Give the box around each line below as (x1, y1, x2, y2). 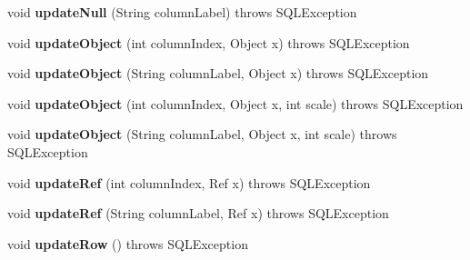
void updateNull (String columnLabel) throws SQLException (7, 3, 357, 21)
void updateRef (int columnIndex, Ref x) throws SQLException (7, 173, 371, 192)
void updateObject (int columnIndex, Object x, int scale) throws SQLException (7, 94, 464, 113)
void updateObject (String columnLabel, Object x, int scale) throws (7, 125, 397, 144)
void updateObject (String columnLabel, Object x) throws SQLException (7, 64, 429, 83)
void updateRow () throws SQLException (7, 234, 248, 253)
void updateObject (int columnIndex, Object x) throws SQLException (7, 33, 410, 52)
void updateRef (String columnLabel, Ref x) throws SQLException (7, 204, 389, 223)
